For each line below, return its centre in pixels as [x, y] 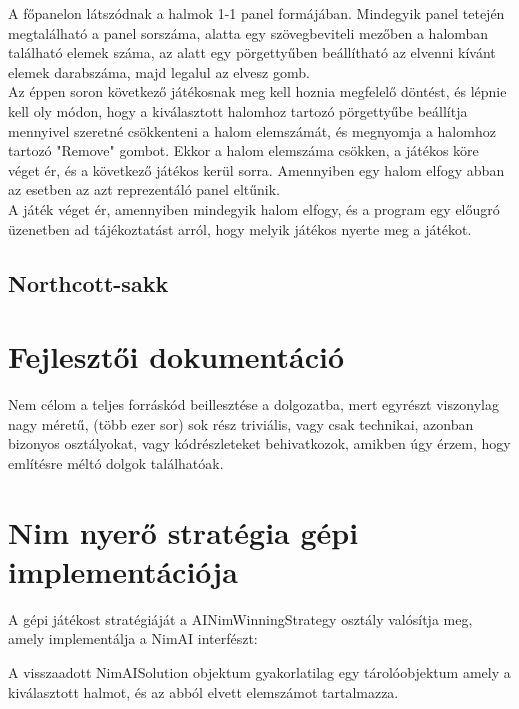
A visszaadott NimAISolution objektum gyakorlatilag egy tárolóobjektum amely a [259, 671]
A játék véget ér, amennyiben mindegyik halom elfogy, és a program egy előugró [254, 208]
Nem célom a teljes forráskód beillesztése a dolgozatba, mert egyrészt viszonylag [253, 404]
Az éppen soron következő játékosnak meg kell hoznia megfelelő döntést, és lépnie [257, 91]
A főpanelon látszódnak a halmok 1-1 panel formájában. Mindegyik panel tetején [256, 13]
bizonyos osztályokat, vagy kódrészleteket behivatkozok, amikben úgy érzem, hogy [259, 443]
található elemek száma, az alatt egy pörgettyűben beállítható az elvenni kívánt [252, 52]
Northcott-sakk [88, 282]
